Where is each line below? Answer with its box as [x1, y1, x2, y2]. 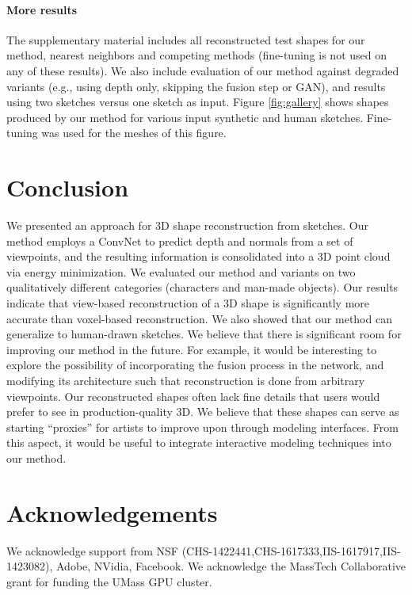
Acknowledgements [6, 496, 218, 528]
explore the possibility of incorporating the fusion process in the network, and [6, 357, 384, 373]
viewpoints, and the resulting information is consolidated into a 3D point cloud [6, 248, 391, 265]
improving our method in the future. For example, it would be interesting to [6, 341, 377, 357]
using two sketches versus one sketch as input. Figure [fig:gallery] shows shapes [6, 93, 389, 110]
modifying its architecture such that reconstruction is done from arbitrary [6, 372, 365, 389]
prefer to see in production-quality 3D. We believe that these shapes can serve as [6, 403, 399, 420]
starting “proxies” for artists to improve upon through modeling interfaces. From [6, 418, 399, 435]
